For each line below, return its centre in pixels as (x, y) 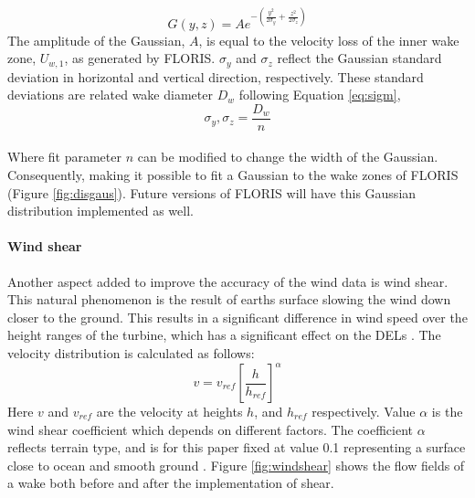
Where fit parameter (64, 157)
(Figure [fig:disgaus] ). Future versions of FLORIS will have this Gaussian (212, 192)
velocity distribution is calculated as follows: (131, 352)
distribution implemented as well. (100, 211)
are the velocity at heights (169, 412)
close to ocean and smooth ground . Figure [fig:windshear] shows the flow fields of (236, 465)
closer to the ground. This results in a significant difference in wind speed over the (237, 317)
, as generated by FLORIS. (140, 58)
